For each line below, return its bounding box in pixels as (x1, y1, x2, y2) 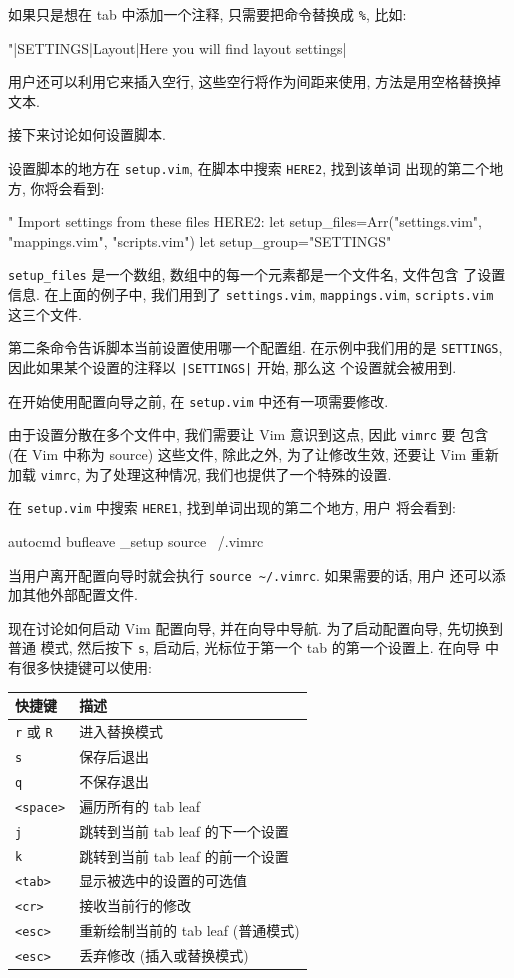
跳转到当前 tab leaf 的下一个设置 (79, 820, 289, 841)
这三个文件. (8, 303, 82, 324)
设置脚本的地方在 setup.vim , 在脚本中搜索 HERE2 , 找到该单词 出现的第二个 (8, 158, 490, 179)
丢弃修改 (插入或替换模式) (79, 945, 249, 966)
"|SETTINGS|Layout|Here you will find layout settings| (8, 37, 347, 58)
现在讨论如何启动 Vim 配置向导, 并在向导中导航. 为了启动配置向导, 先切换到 (8, 617, 504, 638)
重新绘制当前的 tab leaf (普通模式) (79, 920, 300, 941)
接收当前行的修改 (79, 895, 192, 916)
